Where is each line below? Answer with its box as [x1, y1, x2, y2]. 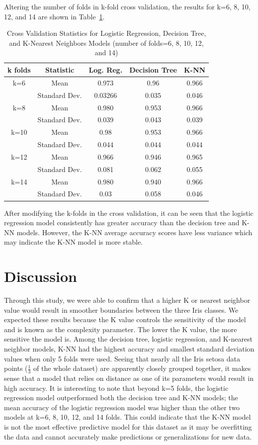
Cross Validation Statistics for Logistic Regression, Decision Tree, [6, 28, 206, 38]
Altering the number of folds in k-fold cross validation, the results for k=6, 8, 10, [4, 1, 251, 11]
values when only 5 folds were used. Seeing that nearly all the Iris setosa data [4, 353, 240, 363]
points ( [4, 363, 28, 373]
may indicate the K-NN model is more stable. [4, 237, 143, 247]
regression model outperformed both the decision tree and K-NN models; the [4, 392, 238, 403]
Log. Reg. [88, 64, 123, 75]
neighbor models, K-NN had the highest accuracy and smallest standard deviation [4, 343, 255, 354]
